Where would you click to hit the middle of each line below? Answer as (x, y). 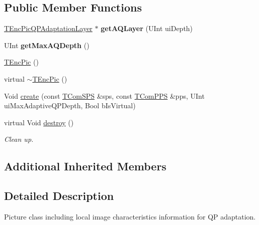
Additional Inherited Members (85, 166)
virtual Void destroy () (39, 122)
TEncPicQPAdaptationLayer (48, 28)
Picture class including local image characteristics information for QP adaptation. (130, 216)
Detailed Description (59, 196)
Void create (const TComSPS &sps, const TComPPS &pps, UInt (104, 95)
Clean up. (19, 139)
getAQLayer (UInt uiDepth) (147, 28)
